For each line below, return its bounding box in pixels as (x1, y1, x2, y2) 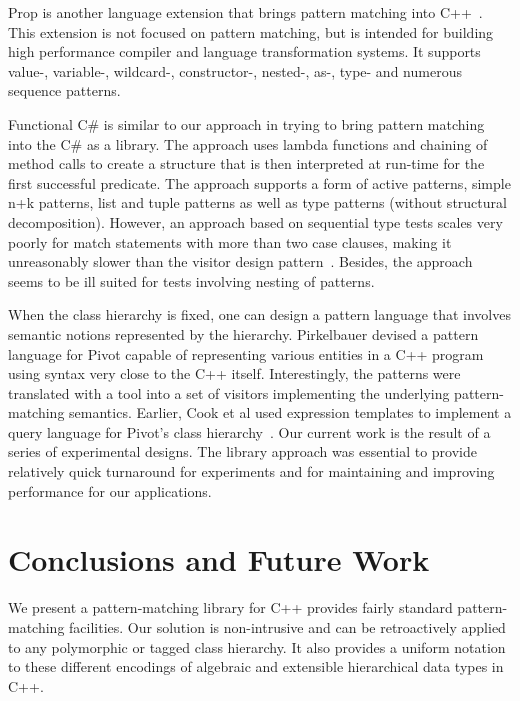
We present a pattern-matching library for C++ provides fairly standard (8, 597, 453, 618)
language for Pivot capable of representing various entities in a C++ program (8, 343, 484, 364)
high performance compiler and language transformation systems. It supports (8, 41, 481, 62)
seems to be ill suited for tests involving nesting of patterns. (8, 270, 375, 291)
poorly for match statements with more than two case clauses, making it (8, 231, 452, 252)
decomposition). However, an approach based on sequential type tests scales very (8, 211, 503, 232)
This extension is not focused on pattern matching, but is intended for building (8, 21, 494, 42)
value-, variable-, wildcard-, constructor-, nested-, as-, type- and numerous (8, 60, 462, 81)
